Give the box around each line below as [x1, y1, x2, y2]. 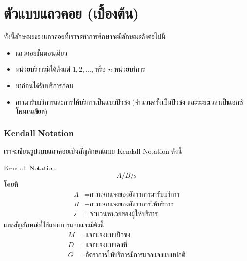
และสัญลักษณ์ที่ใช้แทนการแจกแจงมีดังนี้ [4, 220, 104, 230]
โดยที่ [4, 179, 18, 189]
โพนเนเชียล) [15, 106, 48, 116]
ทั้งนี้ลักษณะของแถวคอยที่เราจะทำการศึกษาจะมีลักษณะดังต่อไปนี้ [4, 31, 166, 41]
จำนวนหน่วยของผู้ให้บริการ [89, 211, 158, 218]
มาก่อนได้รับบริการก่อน [15, 80, 74, 90]
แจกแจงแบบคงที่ [85, 242, 127, 249]
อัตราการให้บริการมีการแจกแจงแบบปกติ [85, 251, 186, 259]
